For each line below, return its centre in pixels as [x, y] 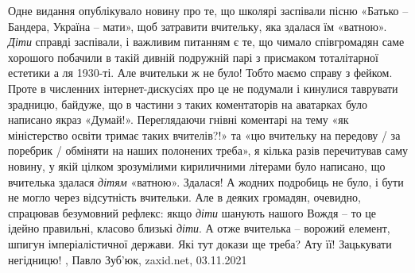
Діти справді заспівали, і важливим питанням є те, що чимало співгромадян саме [206, 42]
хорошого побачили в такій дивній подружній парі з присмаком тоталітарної [193, 57]
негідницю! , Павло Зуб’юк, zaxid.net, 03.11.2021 [128, 259]
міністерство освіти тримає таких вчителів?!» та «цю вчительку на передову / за [204, 135]
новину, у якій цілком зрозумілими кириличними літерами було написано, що [197, 165]
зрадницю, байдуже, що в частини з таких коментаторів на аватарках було [188, 104]
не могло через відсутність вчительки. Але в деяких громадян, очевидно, [184, 197]
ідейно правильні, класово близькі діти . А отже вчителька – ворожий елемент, [199, 228]
